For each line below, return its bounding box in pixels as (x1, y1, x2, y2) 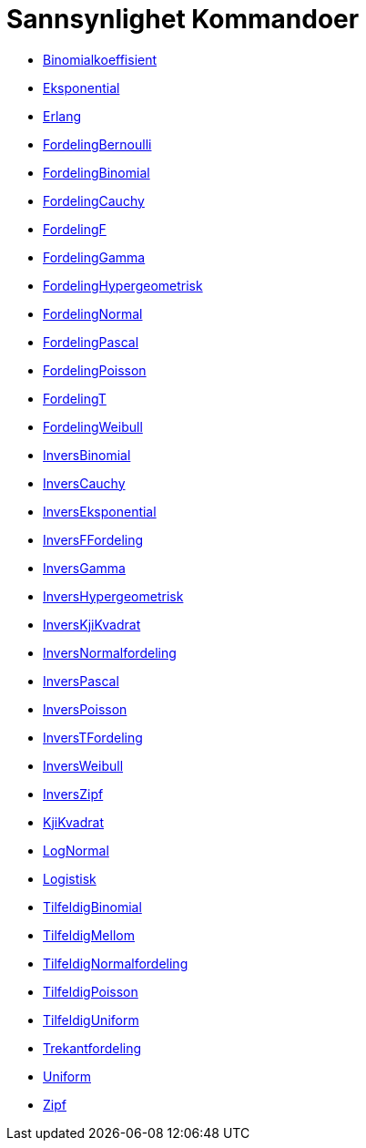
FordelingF (43, 220, 107, 237)
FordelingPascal (43, 333, 139, 350)
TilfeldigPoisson (43, 983, 138, 999)
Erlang (43, 108, 82, 124)
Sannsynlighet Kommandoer (6, 4, 360, 35)
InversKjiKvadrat (43, 616, 141, 632)
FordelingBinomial (43, 164, 150, 180)
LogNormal (43, 842, 109, 858)
